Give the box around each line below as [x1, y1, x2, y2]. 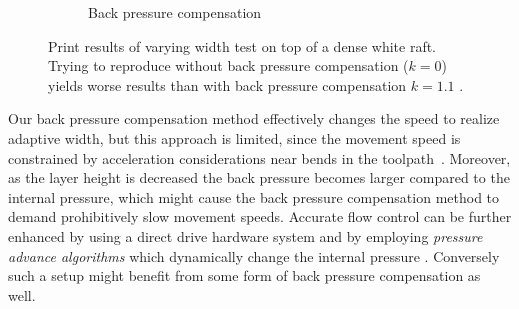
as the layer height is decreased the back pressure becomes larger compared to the [8, 167, 510, 188]
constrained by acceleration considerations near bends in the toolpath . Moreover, [8, 147, 511, 168]
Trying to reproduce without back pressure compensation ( [48, 55, 409, 76]
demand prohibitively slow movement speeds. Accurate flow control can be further [8, 206, 512, 227]
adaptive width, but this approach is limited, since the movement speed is [8, 127, 461, 148]
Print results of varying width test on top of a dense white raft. [48, 35, 437, 56]
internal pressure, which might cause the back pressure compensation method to [8, 186, 500, 207]
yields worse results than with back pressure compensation [48, 74, 407, 95]
